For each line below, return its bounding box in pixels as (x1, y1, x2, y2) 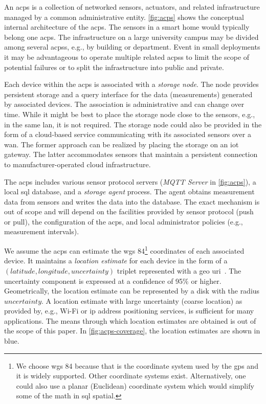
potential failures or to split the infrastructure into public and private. (4, 61, 224, 72)
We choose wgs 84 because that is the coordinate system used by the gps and (16, 360, 258, 371)
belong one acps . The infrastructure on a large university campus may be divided (4, 31, 259, 42)
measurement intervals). (4, 226, 79, 237)
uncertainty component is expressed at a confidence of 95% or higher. (4, 275, 221, 286)
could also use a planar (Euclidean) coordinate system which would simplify (16, 380, 254, 391)
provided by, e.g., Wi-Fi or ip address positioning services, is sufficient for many (4, 305, 254, 316)
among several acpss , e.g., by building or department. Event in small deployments (4, 41, 260, 52)
